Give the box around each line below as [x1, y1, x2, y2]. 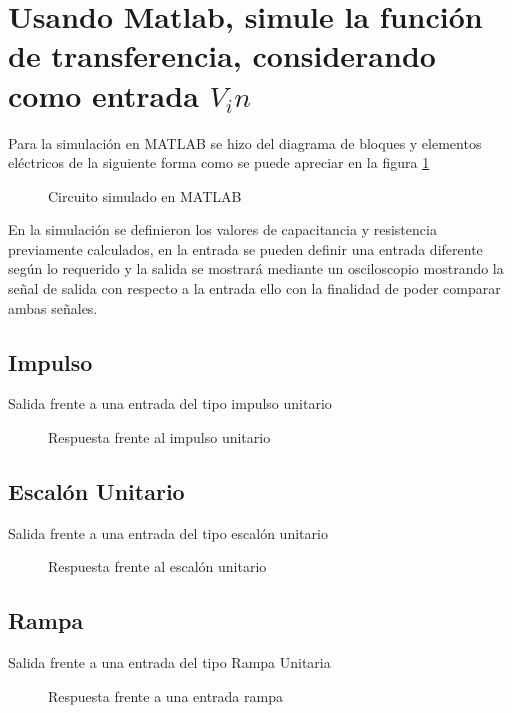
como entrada [8, 74, 199, 115]
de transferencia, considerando [8, 35, 436, 76]
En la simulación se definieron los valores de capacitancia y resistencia [8, 219, 437, 240]
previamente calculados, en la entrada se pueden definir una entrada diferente [8, 238, 483, 259]
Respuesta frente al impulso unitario [48, 427, 271, 448]
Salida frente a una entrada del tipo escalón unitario [8, 522, 328, 543]
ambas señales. [8, 297, 98, 318]
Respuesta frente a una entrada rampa [48, 685, 283, 706]
